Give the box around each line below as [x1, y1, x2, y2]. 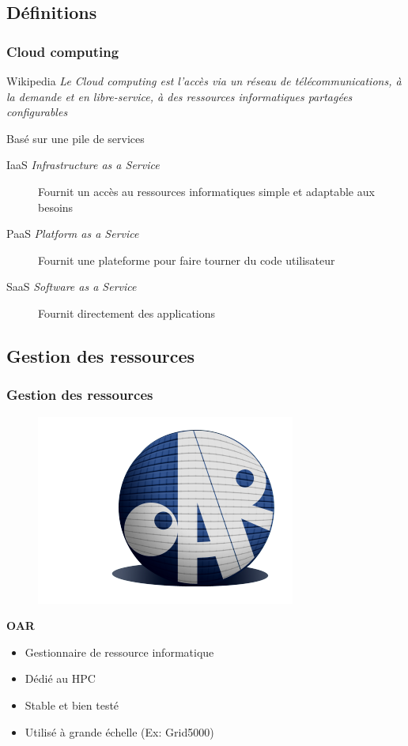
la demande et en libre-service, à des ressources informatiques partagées [6, 88, 353, 104]
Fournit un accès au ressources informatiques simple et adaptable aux [38, 183, 375, 199]
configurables [6, 104, 68, 120]
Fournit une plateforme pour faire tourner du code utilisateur [38, 251, 335, 268]
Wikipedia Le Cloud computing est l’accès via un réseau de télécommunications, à [6, 73, 402, 89]
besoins [38, 198, 74, 215]
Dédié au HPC [25, 670, 96, 687]
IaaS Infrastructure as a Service [6, 156, 160, 173]
